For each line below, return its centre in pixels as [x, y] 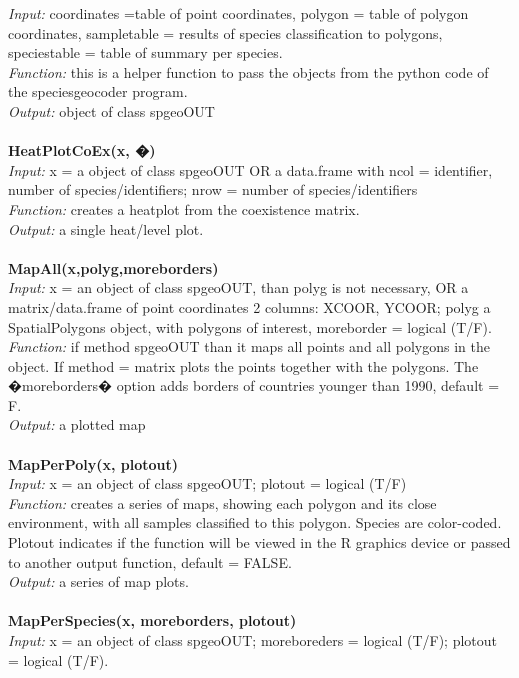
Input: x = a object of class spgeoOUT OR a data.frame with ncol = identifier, [250, 169]
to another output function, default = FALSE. [150, 561]
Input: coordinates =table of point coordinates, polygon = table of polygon [238, 13]
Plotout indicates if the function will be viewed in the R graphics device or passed [259, 542]
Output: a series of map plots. [98, 581]
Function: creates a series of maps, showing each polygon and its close [222, 502]
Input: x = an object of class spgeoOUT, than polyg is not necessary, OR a [238, 287]
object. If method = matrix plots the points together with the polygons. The [243, 365]
